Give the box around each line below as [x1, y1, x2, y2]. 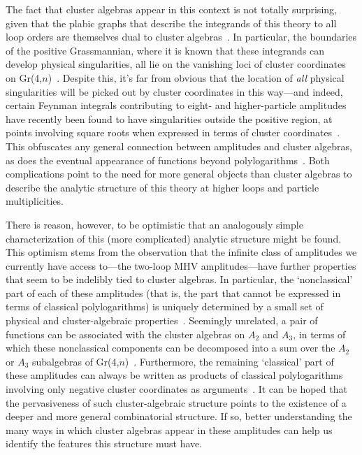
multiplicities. [6, 194, 64, 208]
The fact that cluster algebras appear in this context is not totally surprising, [6, 2, 337, 16]
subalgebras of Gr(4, [32, 354, 120, 368]
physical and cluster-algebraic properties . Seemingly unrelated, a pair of [6, 313, 318, 328]
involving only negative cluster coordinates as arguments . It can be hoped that [6, 382, 347, 396]
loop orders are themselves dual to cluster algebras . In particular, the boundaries [6, 29, 357, 44]
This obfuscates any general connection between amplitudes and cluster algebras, [6, 138, 353, 153]
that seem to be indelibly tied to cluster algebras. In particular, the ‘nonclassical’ [6, 272, 353, 287]
